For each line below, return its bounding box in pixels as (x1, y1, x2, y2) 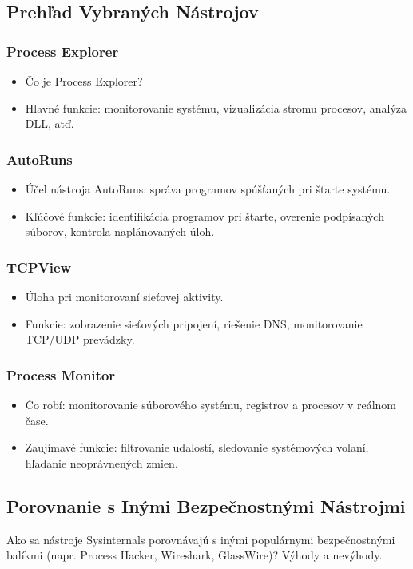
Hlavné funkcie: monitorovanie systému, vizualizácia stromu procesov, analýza (25, 99, 407, 116)
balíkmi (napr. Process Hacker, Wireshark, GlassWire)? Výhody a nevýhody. (6, 547, 383, 563)
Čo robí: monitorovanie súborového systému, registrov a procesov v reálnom (25, 396, 396, 412)
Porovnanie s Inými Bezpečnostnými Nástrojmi (6, 493, 406, 518)
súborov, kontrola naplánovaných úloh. (25, 223, 215, 240)
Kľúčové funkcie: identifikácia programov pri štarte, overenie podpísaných (25, 207, 384, 224)
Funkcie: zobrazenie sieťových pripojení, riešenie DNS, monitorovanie (25, 315, 363, 332)
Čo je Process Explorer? (25, 73, 143, 89)
